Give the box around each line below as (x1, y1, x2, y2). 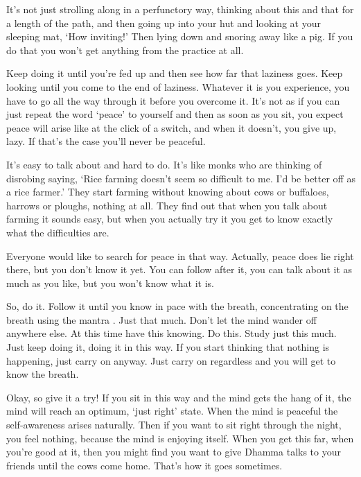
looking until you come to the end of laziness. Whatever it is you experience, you (6, 79, 350, 94)
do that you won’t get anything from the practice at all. (6, 42, 244, 57)
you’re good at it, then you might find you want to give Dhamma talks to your (6, 444, 341, 459)
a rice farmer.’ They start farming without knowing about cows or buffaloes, (6, 184, 329, 199)
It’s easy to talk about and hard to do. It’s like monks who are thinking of (6, 157, 322, 171)
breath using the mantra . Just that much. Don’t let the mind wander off (6, 312, 317, 327)
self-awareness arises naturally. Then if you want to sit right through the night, (6, 417, 342, 432)
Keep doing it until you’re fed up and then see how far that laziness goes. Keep (6, 66, 343, 80)
